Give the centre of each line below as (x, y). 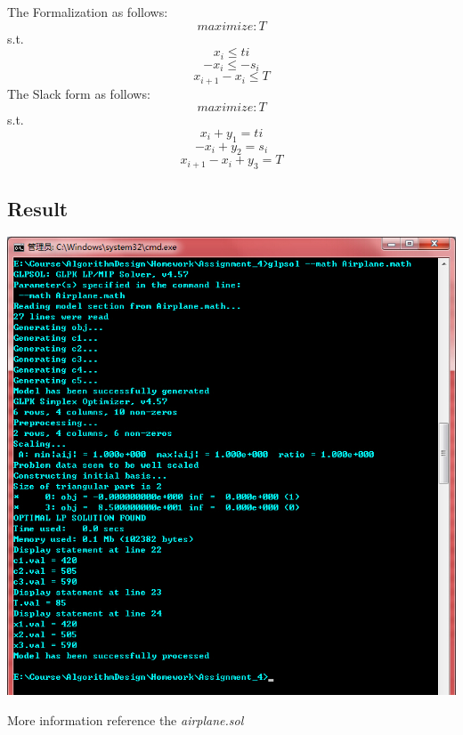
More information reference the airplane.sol (126, 720)
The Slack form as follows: (79, 93)
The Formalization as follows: (88, 12)
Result (38, 208)
